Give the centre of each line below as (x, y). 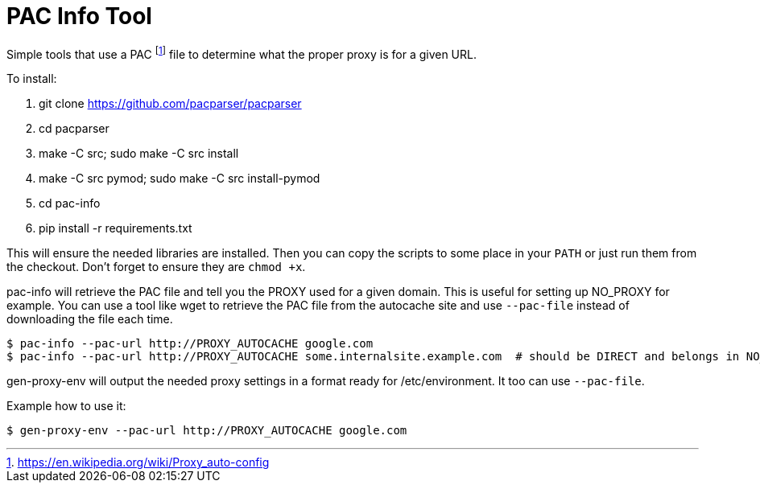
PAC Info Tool (79, 16)
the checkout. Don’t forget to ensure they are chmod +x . (156, 267)
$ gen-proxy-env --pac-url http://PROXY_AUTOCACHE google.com (207, 431)
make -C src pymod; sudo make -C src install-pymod (180, 179)
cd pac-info (70, 203)
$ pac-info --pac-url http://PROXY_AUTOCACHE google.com (190, 344)
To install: (32, 79)
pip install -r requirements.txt (116, 228)
